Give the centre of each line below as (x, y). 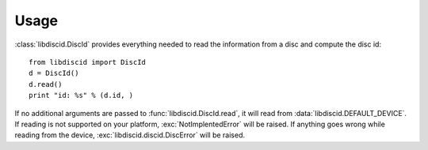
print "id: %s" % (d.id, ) (81, 96)
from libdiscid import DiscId (88, 62)
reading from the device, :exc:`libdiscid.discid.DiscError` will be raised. (130, 135)
